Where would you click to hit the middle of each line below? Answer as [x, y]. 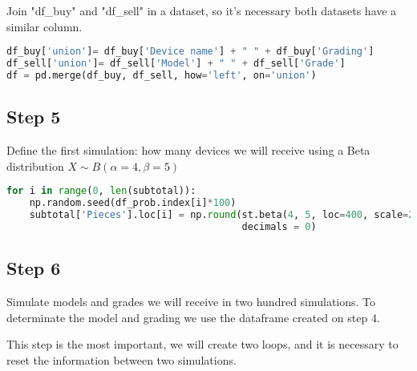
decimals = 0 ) [279, 226]
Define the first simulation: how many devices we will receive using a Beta [188, 150]
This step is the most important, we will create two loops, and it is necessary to [202, 344]
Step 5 [34, 117]
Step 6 [34, 268]
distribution [35, 165]
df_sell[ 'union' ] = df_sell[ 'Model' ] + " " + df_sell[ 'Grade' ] [176, 64]
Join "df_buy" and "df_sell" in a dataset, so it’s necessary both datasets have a [202, 10]
